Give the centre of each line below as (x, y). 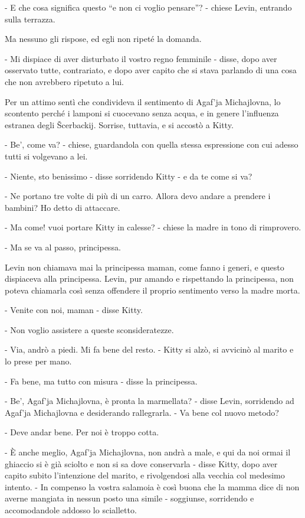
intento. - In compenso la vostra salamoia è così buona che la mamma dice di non (152, 486)
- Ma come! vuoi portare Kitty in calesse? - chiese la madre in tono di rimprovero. (153, 227)
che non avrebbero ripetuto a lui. (64, 81)
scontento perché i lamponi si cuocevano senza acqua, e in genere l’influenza (142, 113)
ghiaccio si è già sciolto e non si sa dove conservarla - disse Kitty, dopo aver (141, 463)
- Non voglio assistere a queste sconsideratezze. (89, 329)
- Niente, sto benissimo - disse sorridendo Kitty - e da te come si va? (129, 176)
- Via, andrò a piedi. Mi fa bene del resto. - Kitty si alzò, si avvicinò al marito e (149, 349)
